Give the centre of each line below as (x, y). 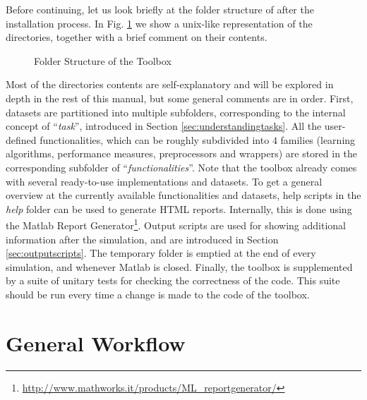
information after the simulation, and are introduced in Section (142, 239)
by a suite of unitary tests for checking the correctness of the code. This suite (173, 280)
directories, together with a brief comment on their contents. (137, 37)
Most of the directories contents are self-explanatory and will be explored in (170, 84)
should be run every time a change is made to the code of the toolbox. (158, 294)
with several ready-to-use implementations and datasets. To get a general (164, 181)
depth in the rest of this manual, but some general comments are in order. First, (180, 98)
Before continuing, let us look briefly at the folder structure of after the (160, 9)
